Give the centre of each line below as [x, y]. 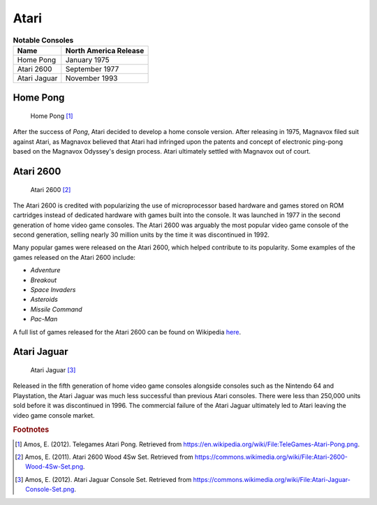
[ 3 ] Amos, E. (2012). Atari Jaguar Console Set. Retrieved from [103, 479]
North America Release [105, 50]
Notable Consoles [43, 40]
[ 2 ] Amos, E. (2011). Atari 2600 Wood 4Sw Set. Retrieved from [104, 457]
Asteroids [44, 300]
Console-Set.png [50, 490]
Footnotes [31, 430]
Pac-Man [44, 319]
